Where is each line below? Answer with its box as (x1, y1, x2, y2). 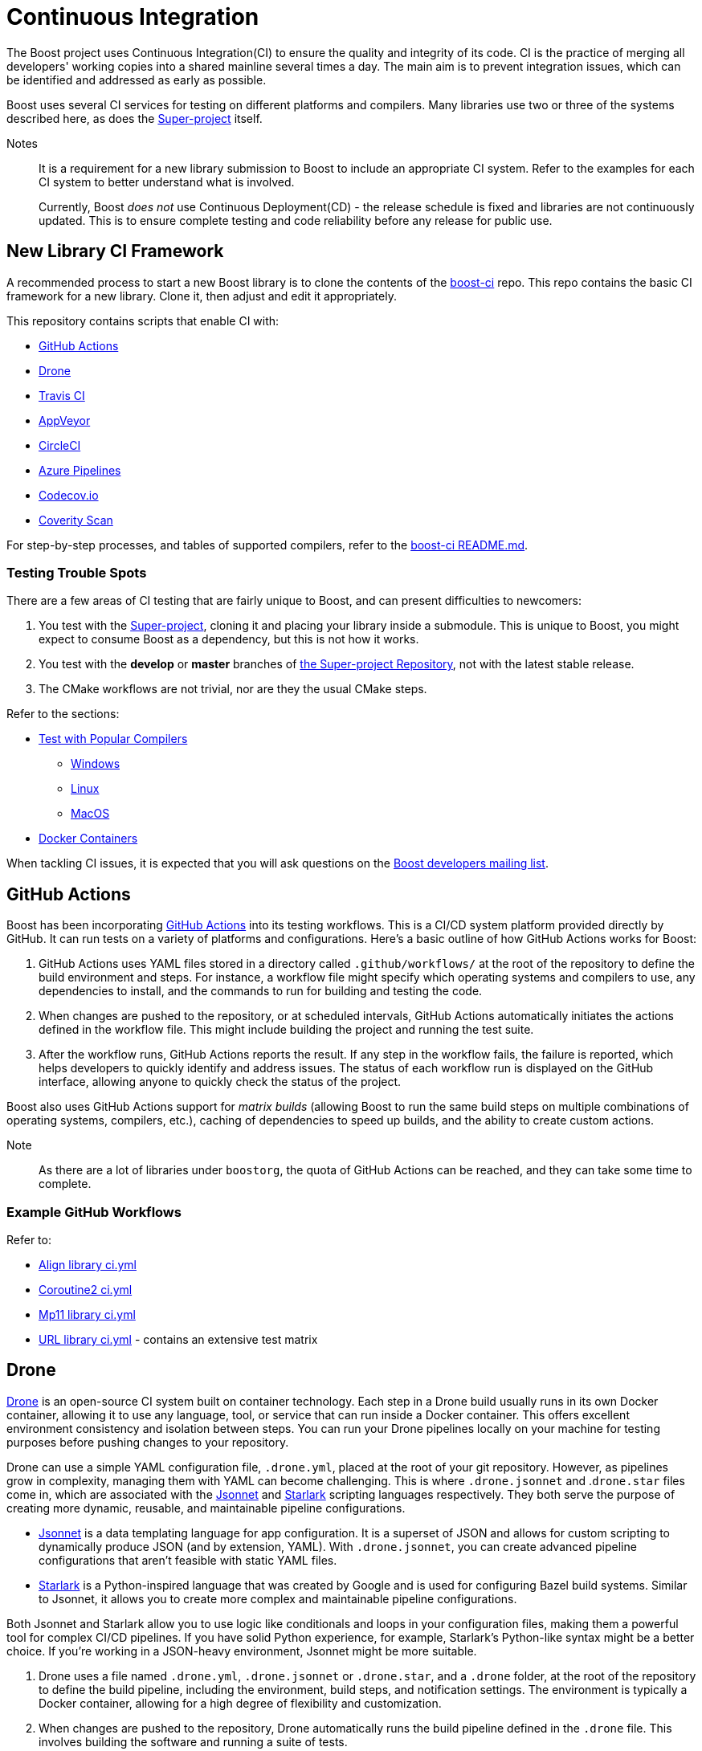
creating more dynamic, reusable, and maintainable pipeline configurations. (6, 1500, 406, 1515)
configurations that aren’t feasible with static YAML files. (39, 1553, 337, 1567)
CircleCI (39, 438, 81, 452)
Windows (71, 757, 120, 771)
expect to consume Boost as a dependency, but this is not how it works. (39, 632, 419, 647)
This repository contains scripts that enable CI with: (6, 313, 280, 328)
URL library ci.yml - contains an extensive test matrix (39, 1332, 318, 1346)
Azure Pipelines (39, 463, 121, 477)
